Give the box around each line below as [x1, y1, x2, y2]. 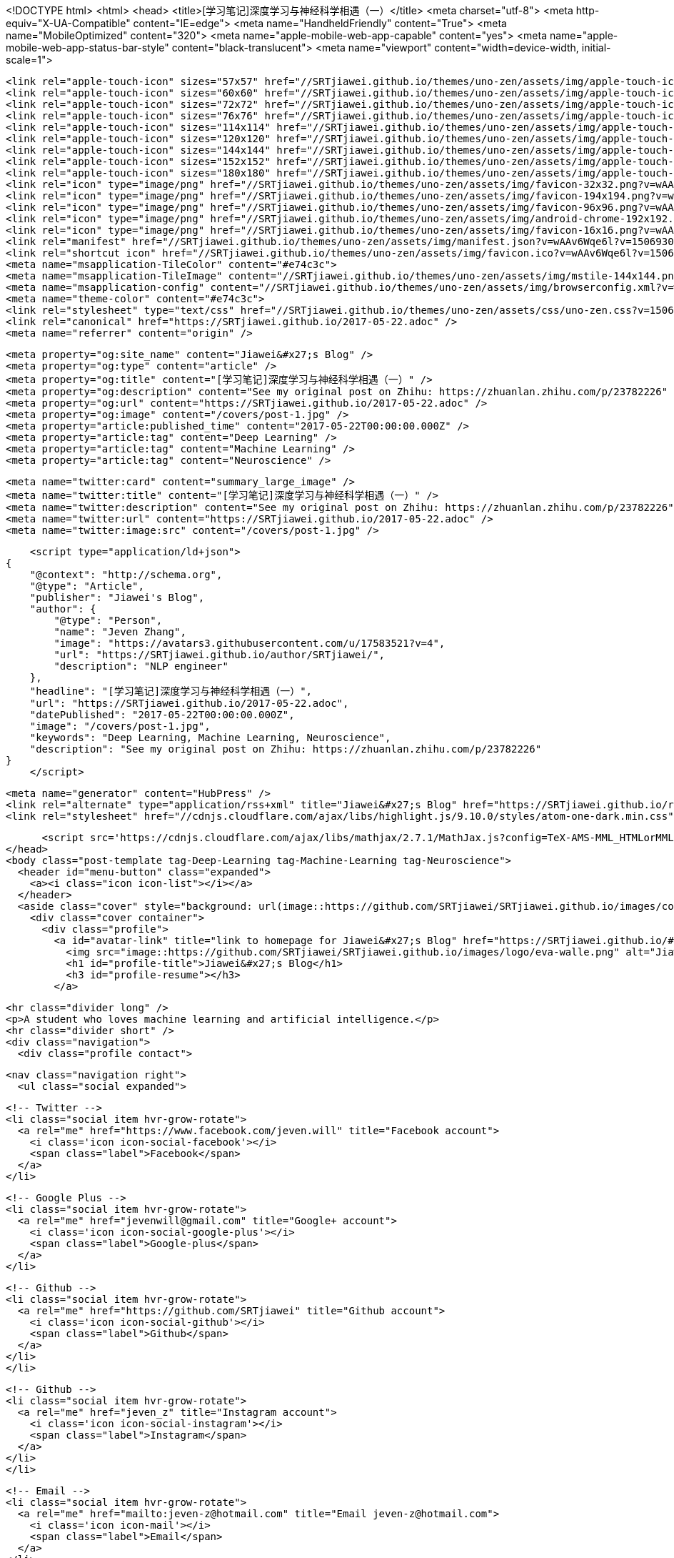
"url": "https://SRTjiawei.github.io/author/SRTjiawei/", [54, 649, 386, 660]
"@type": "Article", [29, 580, 144, 592]
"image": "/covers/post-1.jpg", [29, 720, 211, 732]
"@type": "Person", [54, 615, 163, 626]
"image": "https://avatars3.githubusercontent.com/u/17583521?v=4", [54, 637, 446, 649]
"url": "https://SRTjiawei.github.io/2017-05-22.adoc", [29, 698, 349, 709]
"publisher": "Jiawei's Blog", [29, 592, 205, 603]
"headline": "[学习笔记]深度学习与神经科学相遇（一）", [29, 685, 313, 697]
